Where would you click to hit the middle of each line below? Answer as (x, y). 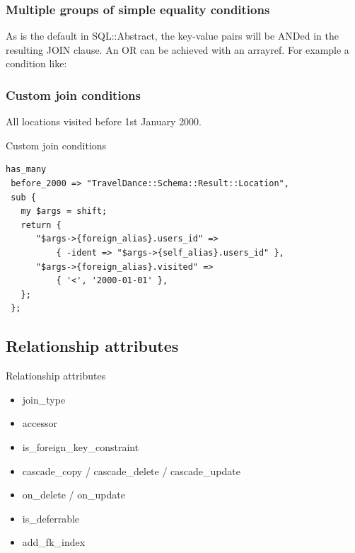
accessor (40, 423)
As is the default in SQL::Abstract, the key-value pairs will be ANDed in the (172, 36)
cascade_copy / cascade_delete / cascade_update (131, 471)
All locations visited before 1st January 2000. (104, 121)
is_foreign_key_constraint (81, 446)
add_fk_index (54, 542)
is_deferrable (51, 518)
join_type (44, 399)
